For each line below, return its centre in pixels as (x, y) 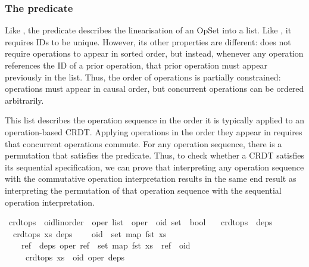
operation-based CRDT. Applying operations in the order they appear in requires (154, 131)
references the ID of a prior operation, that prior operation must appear (136, 65)
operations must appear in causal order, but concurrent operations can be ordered (154, 89)
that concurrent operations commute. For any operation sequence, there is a (143, 143)
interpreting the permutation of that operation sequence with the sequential (143, 190)
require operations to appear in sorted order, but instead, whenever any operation (154, 53)
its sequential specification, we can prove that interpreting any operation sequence (154, 167)
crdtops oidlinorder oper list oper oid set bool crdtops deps (141, 222)
